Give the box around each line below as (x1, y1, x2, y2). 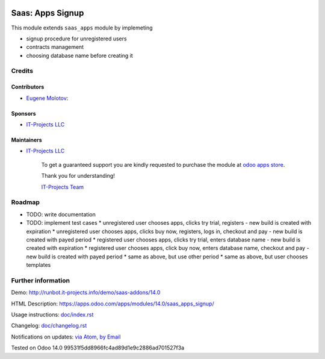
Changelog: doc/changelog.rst (11, 322, 87, 329)
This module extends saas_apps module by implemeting (11, 24, 153, 31)
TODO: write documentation (26, 211, 96, 218)
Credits (11, 67, 33, 75)
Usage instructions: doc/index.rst (11, 311, 94, 318)
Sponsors (11, 110, 36, 117)
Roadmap (11, 198, 40, 207)
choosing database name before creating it (26, 52, 134, 59)
